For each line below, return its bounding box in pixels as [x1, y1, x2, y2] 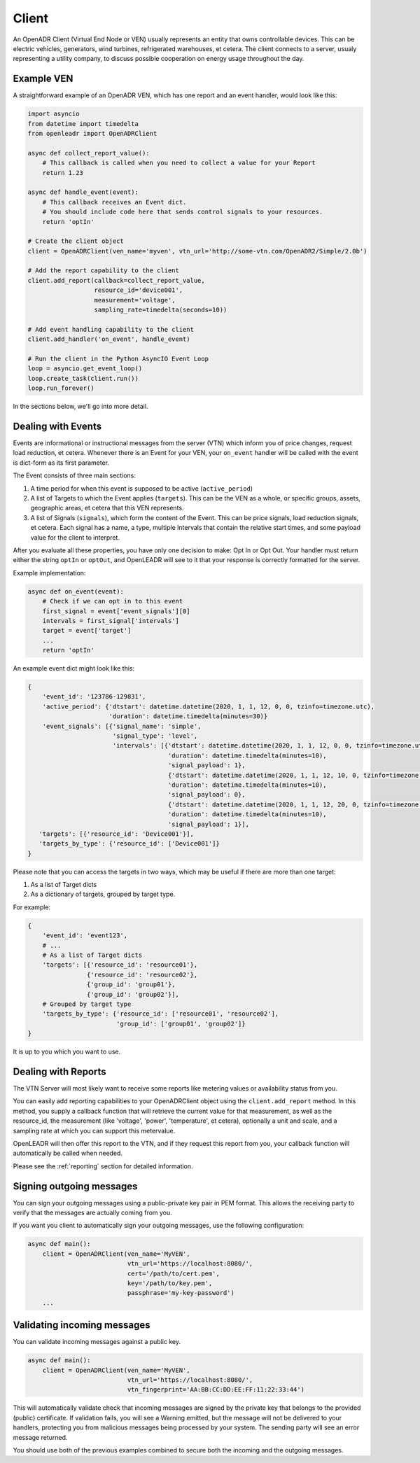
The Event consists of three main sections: [13, 471, 136, 479]
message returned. [13, 1433, 68, 1441]
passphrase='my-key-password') [127, 1289, 234, 1297]
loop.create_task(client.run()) [27, 374, 139, 382]
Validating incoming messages [13, 1319, 150, 1331]
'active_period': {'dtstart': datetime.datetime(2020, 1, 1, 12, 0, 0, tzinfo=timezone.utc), [42, 702, 374, 710]
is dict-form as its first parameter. [13, 458, 110, 467]
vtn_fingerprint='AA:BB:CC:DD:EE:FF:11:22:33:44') [127, 1386, 304, 1394]
